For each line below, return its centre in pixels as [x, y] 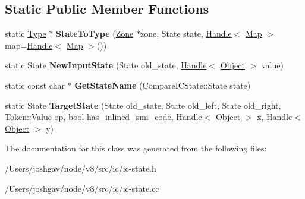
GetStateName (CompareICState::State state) [163, 85]
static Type [26, 34]
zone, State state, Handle [186, 34]
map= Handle [29, 45]
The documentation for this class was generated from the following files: [136, 148]
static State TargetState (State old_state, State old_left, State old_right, [143, 105]
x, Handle [275, 117]
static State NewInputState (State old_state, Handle [106, 65]
